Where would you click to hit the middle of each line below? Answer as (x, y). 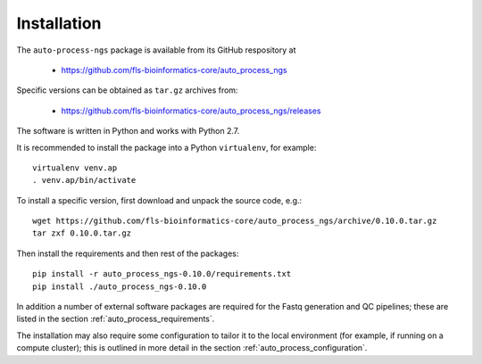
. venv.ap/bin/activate (84, 180)
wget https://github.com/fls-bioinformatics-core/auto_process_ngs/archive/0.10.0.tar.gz (235, 221)
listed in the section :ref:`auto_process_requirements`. (116, 319)
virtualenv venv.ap (75, 168)
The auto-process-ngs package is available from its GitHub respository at (156, 50)
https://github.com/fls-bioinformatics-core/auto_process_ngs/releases (191, 111)
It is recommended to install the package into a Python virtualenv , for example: (166, 147)
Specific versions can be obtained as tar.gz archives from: (127, 90)
